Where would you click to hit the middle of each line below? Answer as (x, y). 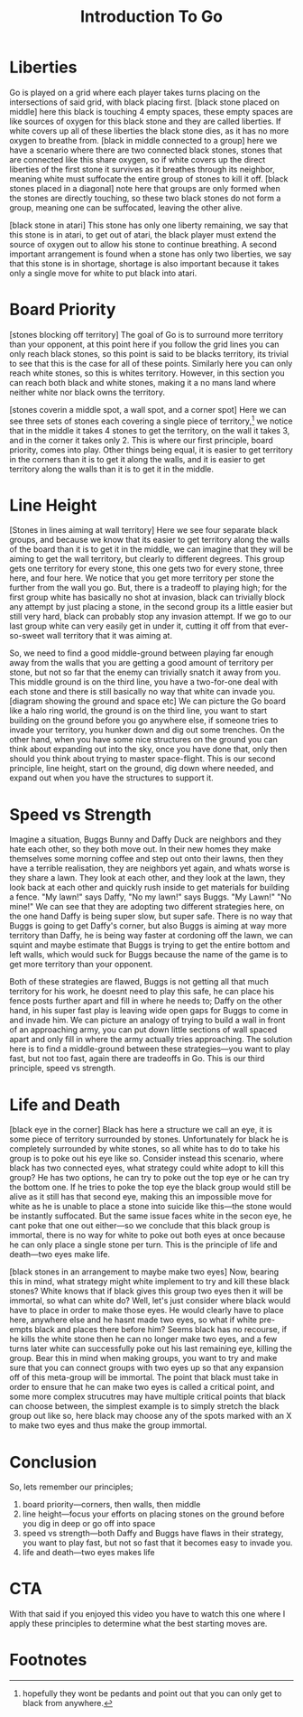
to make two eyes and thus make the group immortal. (108, 1425)
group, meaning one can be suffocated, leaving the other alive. (126, 207)
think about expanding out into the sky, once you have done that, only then (148, 749)
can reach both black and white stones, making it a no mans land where (143, 382)
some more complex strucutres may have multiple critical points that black (147, 1396)
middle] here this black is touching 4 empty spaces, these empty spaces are (151, 111)
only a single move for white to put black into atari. (103, 273)
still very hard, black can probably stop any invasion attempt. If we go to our (151, 617)
